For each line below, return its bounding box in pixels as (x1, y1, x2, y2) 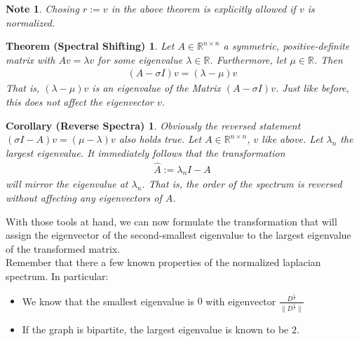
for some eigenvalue (97, 52, 183, 67)
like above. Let (262, 132, 323, 146)
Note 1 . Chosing (6, 1, 79, 15)
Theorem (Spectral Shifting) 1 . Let (6, 39, 175, 53)
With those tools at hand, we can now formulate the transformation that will (6, 214, 337, 228)
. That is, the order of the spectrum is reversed (142, 176, 342, 191)
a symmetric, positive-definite (223, 39, 350, 53)
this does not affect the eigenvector (6, 95, 154, 109)
